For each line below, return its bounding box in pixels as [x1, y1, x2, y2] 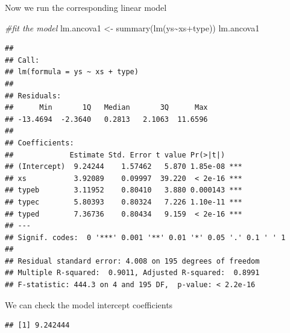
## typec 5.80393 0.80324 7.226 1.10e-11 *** [5, 197, 242, 206]
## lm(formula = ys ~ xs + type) [5, 68, 139, 77]
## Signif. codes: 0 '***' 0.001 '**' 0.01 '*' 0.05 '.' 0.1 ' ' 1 [5, 233, 286, 242]
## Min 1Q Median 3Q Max [5, 103, 208, 112]
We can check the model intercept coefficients [5, 298, 173, 311]
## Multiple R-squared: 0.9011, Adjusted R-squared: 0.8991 [5, 268, 260, 277]
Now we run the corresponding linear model [5, 1, 167, 13]
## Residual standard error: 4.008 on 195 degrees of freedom [5, 256, 260, 265]
